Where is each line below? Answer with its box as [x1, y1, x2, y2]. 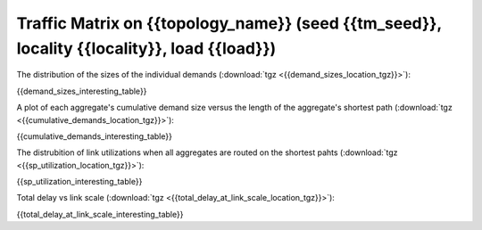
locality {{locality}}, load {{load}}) [16, 38, 277, 58]
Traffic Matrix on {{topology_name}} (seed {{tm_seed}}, [16, 13, 442, 33]
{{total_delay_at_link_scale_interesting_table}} [16, 209, 184, 219]
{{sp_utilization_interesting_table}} [16, 177, 143, 187]
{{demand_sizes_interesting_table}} [16, 86, 147, 96]
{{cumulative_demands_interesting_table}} [16, 130, 173, 142]
